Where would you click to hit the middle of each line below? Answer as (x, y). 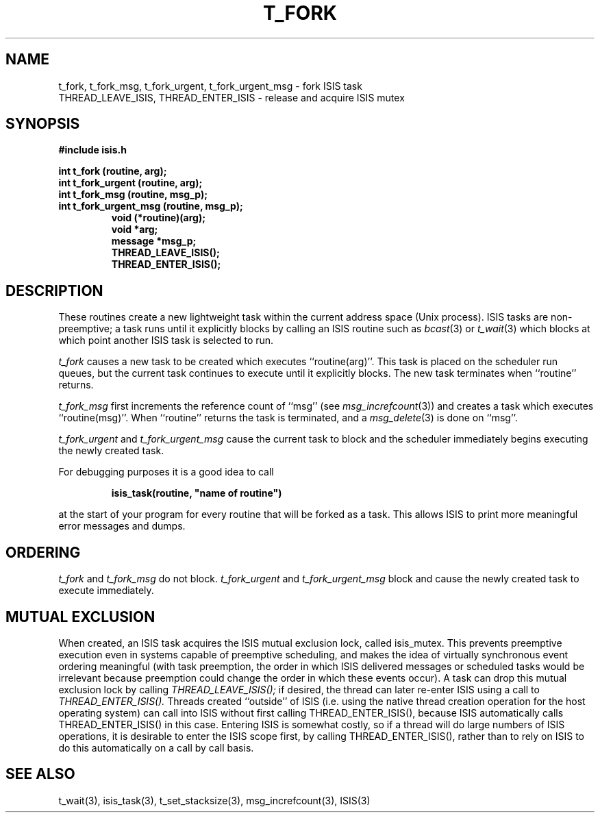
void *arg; (135, 230)
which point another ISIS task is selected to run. (166, 340)
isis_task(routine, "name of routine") (197, 493)
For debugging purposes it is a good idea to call (166, 472)
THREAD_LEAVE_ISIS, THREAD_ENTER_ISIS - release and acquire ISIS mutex (232, 97)
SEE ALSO (40, 774)
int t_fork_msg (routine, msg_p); (133, 195)
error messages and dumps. (122, 526)
